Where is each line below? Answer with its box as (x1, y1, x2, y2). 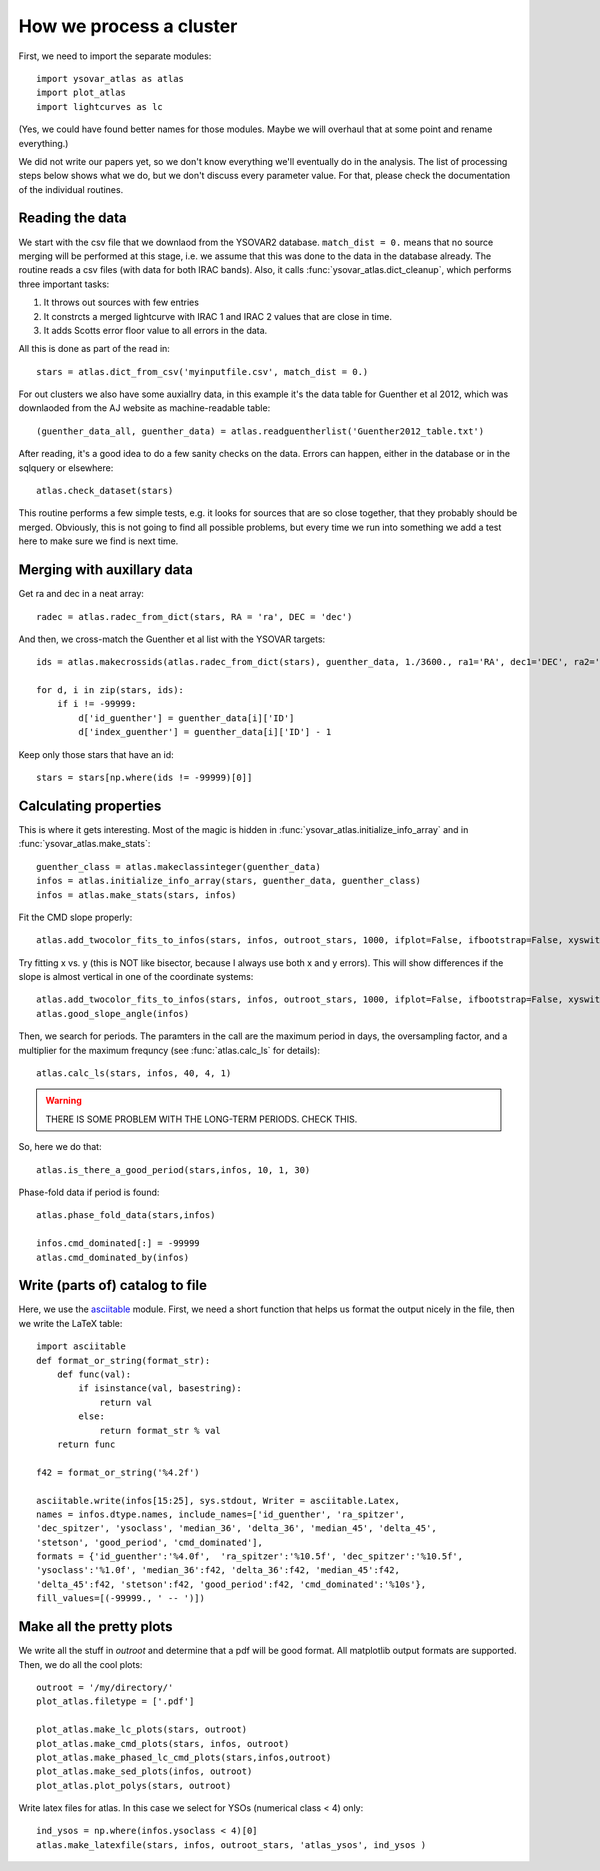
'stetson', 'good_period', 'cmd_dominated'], (36, 1536, 264, 1548)
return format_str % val (99, 1425, 222, 1436)
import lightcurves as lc (36, 101, 164, 112)
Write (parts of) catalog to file (18, 1277, 207, 1294)
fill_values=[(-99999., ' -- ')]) (36, 1593, 205, 1604)
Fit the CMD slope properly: (18, 911, 133, 923)
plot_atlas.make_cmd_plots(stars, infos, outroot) (36, 1738, 290, 1749)
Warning (45, 1095, 82, 1107)
